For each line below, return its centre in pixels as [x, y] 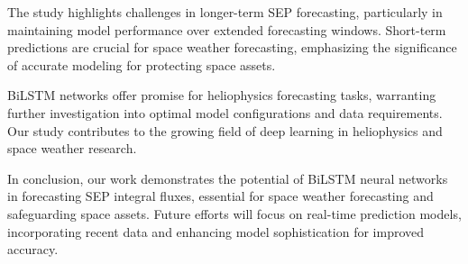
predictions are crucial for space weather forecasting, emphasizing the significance [232, 47]
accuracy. [33, 249]
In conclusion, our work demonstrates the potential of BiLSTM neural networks [228, 178]
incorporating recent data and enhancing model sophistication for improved [216, 231]
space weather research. [72, 148]
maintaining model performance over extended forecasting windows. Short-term [227, 29]
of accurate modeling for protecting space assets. [142, 64]
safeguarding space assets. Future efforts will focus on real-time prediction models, [234, 213]
